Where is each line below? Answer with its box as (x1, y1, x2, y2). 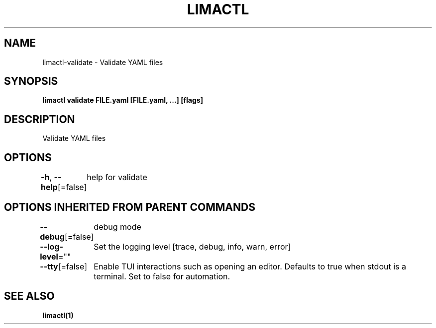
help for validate (87, 172, 147, 183)
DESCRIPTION (4, 113, 75, 126)
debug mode (94, 221, 141, 232)
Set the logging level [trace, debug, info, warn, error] (94, 241, 291, 252)
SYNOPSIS (4, 75, 58, 88)
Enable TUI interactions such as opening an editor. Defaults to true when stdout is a (94, 261, 406, 271)
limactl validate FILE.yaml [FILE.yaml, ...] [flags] (42, 96, 203, 105)
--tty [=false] (40, 261, 88, 271)
